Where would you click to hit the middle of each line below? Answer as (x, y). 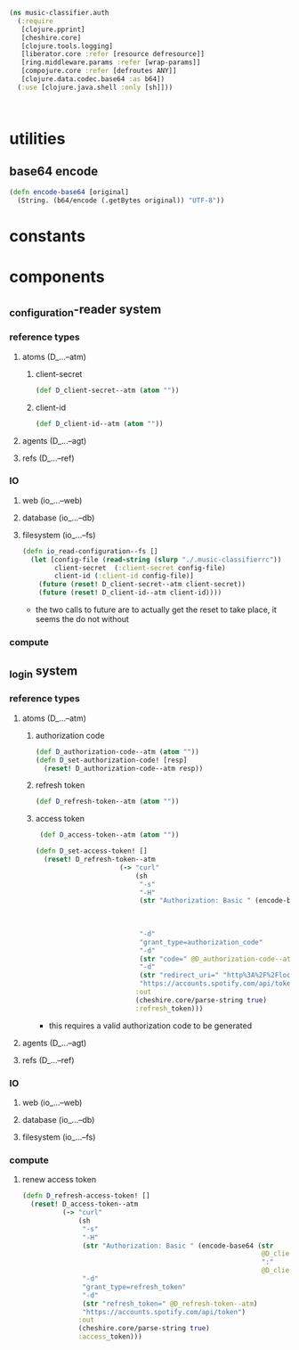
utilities (37, 139)
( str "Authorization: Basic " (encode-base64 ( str (178, 1246)
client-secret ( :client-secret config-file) (140, 568)
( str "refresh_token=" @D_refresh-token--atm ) (170, 1304)
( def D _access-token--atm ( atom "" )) (109, 835)
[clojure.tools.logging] (67, 46)
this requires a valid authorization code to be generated (150, 1026)
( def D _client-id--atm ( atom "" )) (99, 423)
